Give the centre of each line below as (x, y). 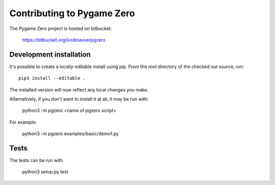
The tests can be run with (36, 161)
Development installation (50, 54)
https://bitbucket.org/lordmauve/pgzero (64, 40)
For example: (23, 122)
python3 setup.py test (45, 172)
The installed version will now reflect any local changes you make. (79, 89)
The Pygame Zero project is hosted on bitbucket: (61, 28)
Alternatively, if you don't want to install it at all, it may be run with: (79, 99)
